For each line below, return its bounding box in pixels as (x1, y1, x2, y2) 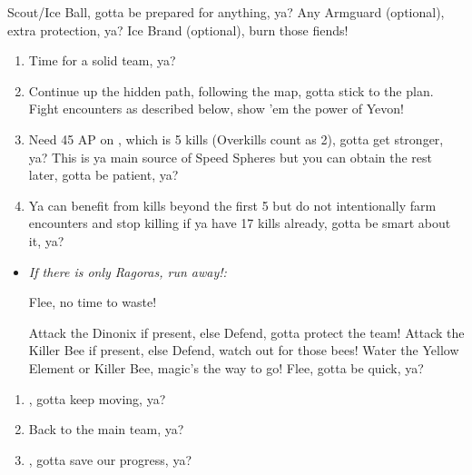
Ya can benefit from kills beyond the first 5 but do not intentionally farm (28, 195, 437, 214)
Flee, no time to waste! (28, 292, 157, 312)
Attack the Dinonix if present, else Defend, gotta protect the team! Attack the (28, 322, 465, 341)
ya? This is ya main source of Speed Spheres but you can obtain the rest (28, 147, 433, 166)
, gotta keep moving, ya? (28, 389, 166, 408)
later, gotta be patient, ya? (28, 165, 179, 184)
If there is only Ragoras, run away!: (28, 262, 227, 281)
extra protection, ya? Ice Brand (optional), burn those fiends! (7, 20, 349, 39)
